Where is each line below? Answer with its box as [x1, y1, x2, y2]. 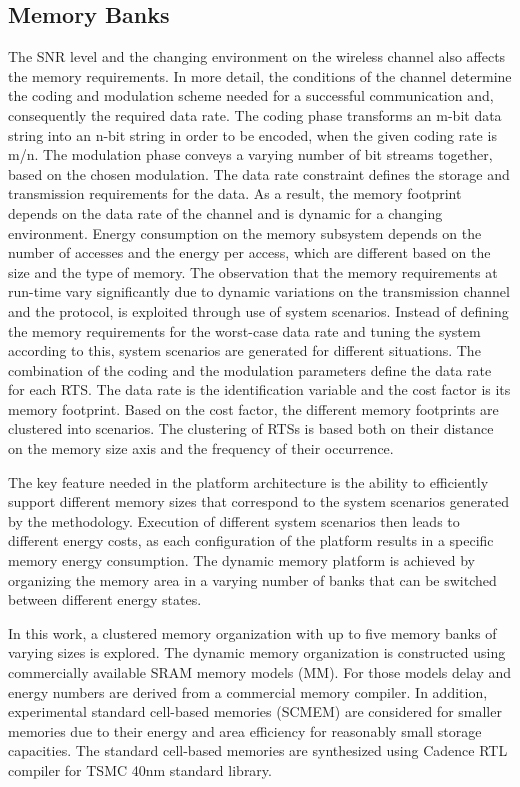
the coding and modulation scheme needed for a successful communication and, [8, 85, 494, 106]
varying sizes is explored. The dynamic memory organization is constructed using [8, 642, 506, 663]
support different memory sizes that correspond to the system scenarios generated [8, 491, 509, 512]
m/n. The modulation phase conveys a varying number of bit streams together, [8, 144, 493, 165]
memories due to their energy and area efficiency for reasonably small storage [8, 720, 482, 741]
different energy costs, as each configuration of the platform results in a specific [8, 530, 494, 551]
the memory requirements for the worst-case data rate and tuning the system [8, 320, 481, 341]
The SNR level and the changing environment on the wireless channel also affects [8, 46, 506, 67]
